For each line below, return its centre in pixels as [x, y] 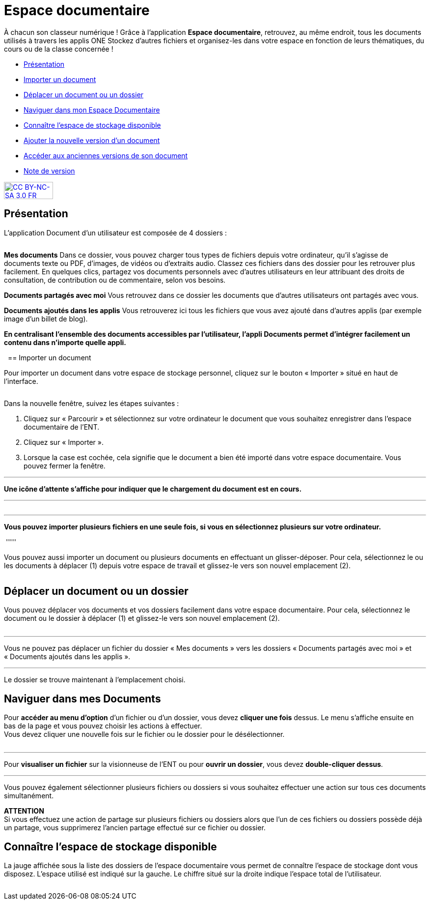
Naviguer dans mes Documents [82, 699]
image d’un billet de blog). [46, 319]
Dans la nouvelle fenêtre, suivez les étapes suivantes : [92, 403]
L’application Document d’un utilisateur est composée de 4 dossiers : [116, 233]
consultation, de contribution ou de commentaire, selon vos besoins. [115, 280]
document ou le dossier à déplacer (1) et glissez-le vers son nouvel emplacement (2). [142, 618]
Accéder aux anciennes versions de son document [106, 155]
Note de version [49, 171]
